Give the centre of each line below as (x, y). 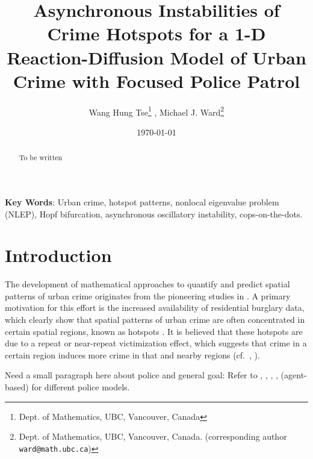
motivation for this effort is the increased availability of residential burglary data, (155, 308)
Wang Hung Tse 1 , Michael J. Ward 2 (156, 111)
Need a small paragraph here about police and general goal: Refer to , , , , (141, 375)
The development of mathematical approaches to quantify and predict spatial (147, 284)
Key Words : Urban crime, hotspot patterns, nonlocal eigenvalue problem (142, 201)
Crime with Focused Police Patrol (156, 80)
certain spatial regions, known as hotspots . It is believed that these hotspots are (154, 331)
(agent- (294, 375)
